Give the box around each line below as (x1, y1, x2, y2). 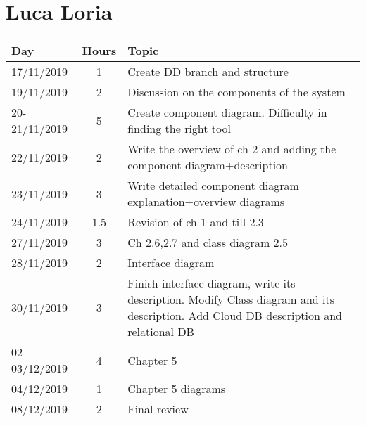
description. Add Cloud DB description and (127, 307, 342, 324)
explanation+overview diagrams (127, 193, 285, 210)
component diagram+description (127, 157, 288, 174)
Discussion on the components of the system (127, 84, 346, 101)
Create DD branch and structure (127, 63, 289, 80)
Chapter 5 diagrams (127, 380, 226, 397)
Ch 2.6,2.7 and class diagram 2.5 (127, 234, 288, 251)
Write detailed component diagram (127, 177, 299, 194)
